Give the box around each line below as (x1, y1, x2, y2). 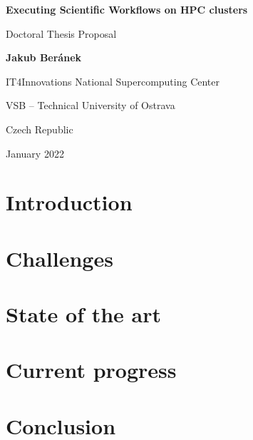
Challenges (6, 243, 113, 272)
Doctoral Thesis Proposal (6, 26, 117, 41)
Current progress (6, 355, 177, 384)
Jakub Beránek (6, 50, 82, 65)
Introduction (6, 188, 133, 217)
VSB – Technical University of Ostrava (6, 98, 175, 113)
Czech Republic (6, 121, 73, 136)
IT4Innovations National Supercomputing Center (6, 73, 220, 88)
